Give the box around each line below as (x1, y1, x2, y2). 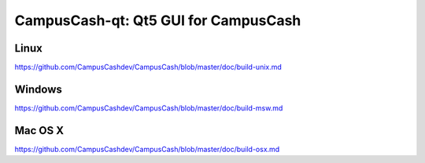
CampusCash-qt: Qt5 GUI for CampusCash (14, 12, 301, 29)
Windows (14, 82, 62, 96)
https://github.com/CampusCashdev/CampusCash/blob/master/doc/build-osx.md (14, 144, 280, 154)
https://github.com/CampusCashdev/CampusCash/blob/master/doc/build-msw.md (14, 103, 283, 113)
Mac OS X (14, 124, 65, 137)
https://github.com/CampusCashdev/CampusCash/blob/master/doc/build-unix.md (14, 63, 283, 72)
